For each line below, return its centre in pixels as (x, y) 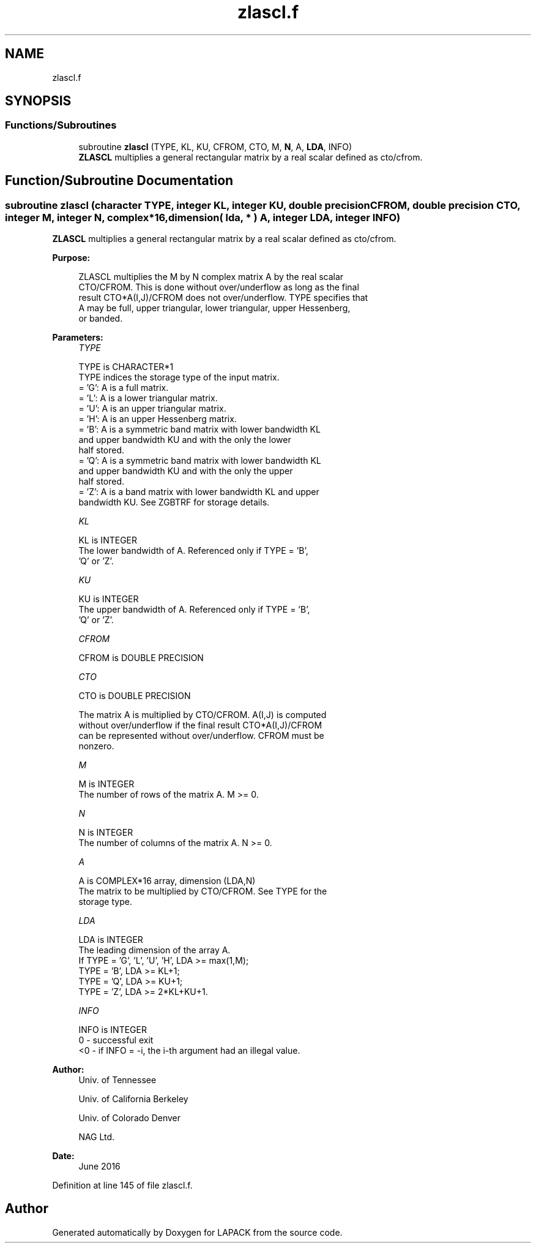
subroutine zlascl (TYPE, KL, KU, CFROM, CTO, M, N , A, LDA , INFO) (215, 146)
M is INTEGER (106, 784)
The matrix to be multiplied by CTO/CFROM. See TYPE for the (203, 891)
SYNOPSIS (38, 101)
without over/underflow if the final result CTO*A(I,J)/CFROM (200, 725)
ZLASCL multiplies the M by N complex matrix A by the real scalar (211, 277)
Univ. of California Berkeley (133, 1099)
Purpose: (71, 258)
